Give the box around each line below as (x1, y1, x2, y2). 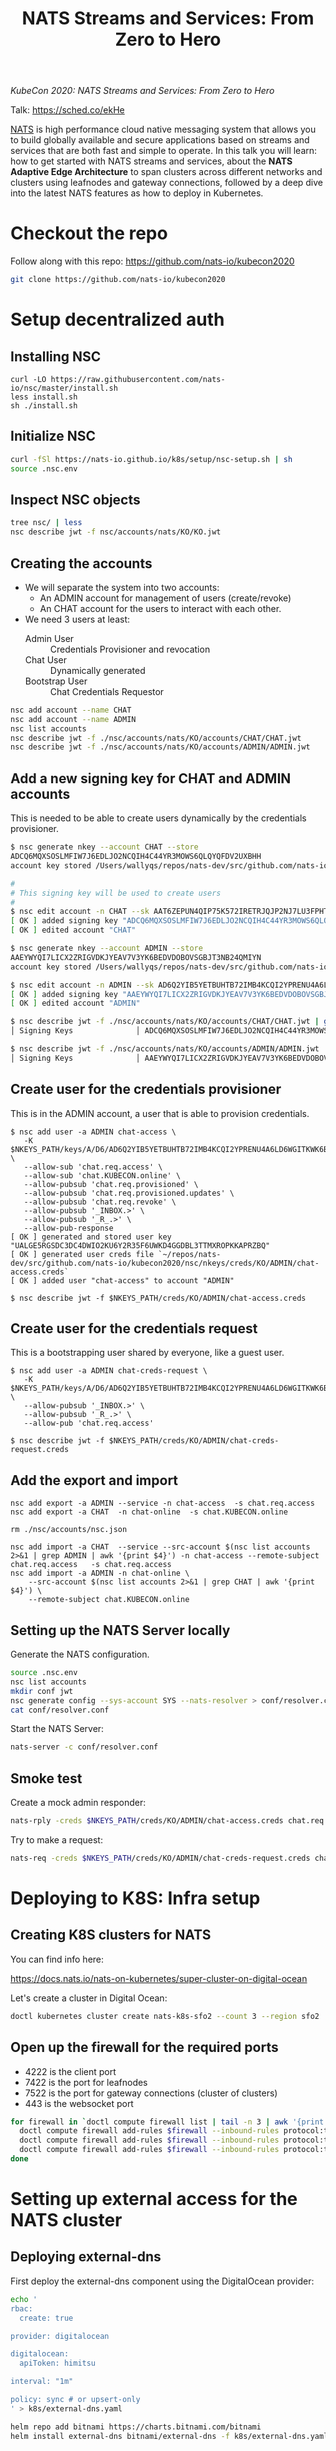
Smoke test (10, 1770, 83, 1787)
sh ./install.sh (10, 401, 78, 411)
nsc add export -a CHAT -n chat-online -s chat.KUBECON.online (10, 1507, 288, 1517)
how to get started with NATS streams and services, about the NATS (10, 155, 293, 167)
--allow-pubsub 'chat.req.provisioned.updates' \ (23, 1188, 235, 1198)
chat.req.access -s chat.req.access (10, 1560, 172, 1570)
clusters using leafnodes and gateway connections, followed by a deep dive (10, 177, 324, 189)
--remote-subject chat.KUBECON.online (28, 1595, 190, 1605)
